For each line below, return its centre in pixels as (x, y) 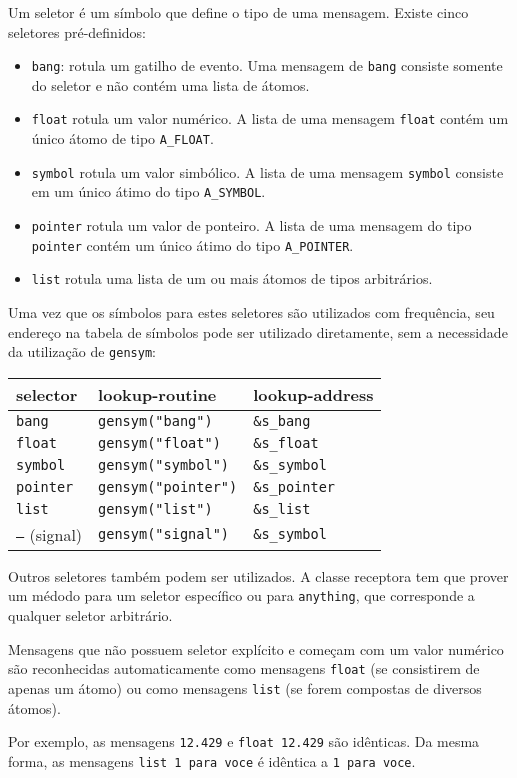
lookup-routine (157, 394)
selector (47, 394)
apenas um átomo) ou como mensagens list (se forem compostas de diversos (245, 687)
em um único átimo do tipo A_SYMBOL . (148, 191)
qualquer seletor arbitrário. (90, 615)
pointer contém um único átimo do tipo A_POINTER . (192, 244)
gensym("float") (159, 442)
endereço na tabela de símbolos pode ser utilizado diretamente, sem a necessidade (258, 331)
